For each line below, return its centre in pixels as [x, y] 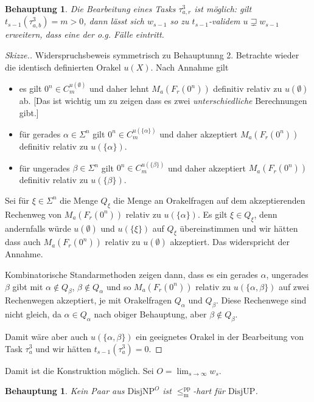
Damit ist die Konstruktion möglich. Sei [79, 370]
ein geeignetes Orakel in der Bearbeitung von [220, 336]
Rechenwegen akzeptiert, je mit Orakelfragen [89, 300]
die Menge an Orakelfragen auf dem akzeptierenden [209, 200]
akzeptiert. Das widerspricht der [230, 242]
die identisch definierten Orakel [63, 67]
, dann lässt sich [114, 21]
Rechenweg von [33, 214]
